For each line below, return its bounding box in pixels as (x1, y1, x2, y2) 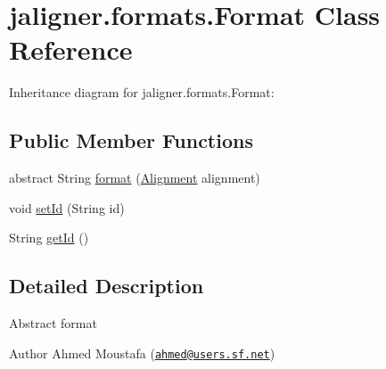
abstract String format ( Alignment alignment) (9, 168, 260, 187)
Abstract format (9, 314, 97, 332)
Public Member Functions (9, 127, 253, 154)
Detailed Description (9, 272, 204, 299)
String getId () (9, 228, 89, 247)
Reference (9, 31, 133, 68)
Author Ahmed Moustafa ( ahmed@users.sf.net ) (9, 343, 275, 362)
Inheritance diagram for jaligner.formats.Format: (9, 83, 275, 102)
